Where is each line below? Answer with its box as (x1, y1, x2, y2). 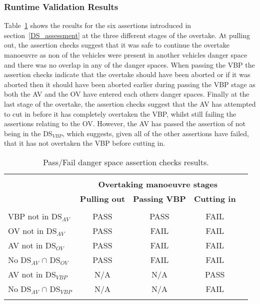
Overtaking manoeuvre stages (98, 178, 218, 190)
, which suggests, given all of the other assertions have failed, (62, 128, 249, 138)
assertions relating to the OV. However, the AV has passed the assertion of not (4, 118, 245, 129)
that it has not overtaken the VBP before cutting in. (4, 138, 165, 148)
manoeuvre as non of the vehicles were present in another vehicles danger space (4, 50, 247, 60)
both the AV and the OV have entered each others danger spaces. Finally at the (4, 89, 249, 99)
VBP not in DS (8, 210, 62, 222)
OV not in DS (8, 224, 57, 236)
